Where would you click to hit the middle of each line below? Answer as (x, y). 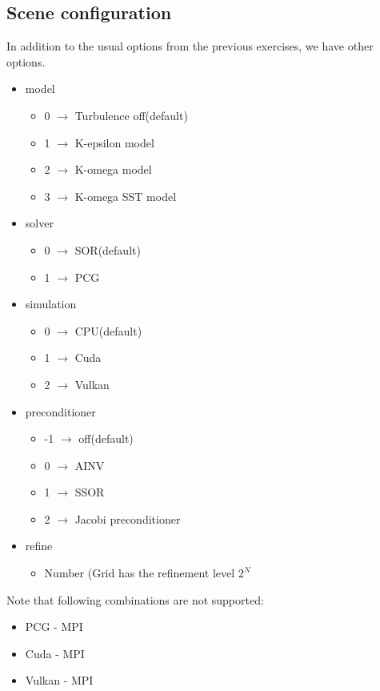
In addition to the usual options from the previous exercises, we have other (190, 46)
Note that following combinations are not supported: (135, 599)
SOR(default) (108, 249)
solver (39, 223)
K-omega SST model (126, 196)
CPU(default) (108, 330)
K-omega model (113, 169)
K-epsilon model (114, 142)
